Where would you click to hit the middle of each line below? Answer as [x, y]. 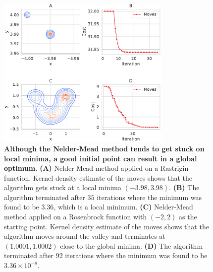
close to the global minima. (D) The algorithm [132, 245]
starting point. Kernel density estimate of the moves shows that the [106, 226]
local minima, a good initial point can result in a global [101, 158]
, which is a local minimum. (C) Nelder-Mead [123, 207]
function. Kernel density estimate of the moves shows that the [98, 177]
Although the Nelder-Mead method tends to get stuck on [104, 148]
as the [188, 217]
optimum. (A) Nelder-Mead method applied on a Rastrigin [96, 168]
